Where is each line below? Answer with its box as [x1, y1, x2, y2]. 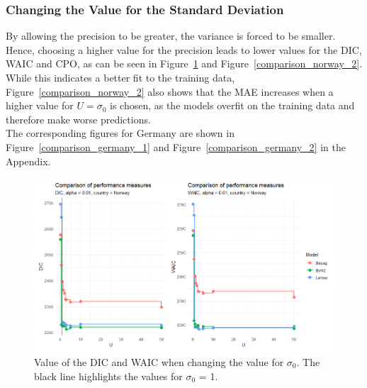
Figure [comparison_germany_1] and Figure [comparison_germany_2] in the [6, 139, 346, 154]
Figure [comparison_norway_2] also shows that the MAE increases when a [6, 84, 334, 99]
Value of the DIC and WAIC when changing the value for [34, 354, 284, 369]
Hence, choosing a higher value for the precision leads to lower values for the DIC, [6, 42, 362, 57]
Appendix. [6, 153, 51, 168]
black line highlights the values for [34, 368, 183, 383]
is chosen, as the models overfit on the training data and [109, 98, 355, 113]
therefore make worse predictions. [6, 111, 151, 126]
